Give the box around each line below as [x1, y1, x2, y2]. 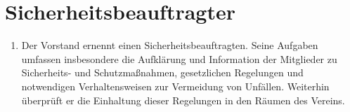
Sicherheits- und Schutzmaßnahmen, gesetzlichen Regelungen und [21, 65, 304, 80]
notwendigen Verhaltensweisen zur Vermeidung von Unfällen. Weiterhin [21, 78, 330, 93]
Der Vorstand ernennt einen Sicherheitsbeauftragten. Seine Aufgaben [21, 38, 318, 52]
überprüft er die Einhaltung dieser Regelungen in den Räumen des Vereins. [21, 92, 345, 107]
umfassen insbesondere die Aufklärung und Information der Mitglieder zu [21, 51, 337, 66]
